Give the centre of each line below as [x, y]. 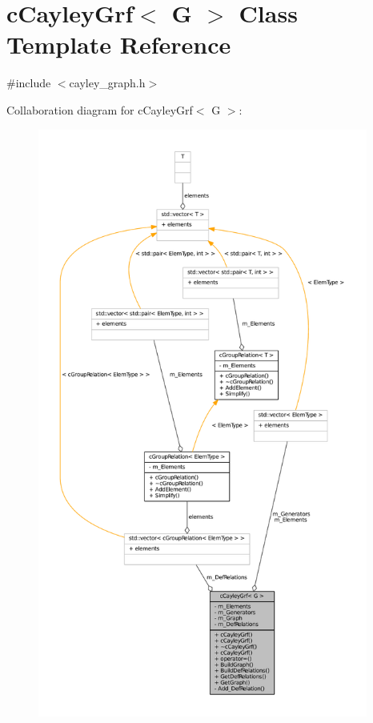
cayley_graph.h [107, 83]
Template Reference [119, 44]
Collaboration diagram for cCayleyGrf [100, 109]
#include [29, 83]
